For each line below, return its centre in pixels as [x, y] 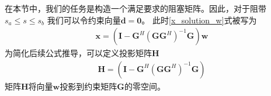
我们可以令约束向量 [84, 20]
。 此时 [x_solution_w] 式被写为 [199, 20]
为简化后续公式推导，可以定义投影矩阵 [78, 53]
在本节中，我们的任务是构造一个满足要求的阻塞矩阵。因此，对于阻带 [135, 8]
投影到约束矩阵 [88, 86]
